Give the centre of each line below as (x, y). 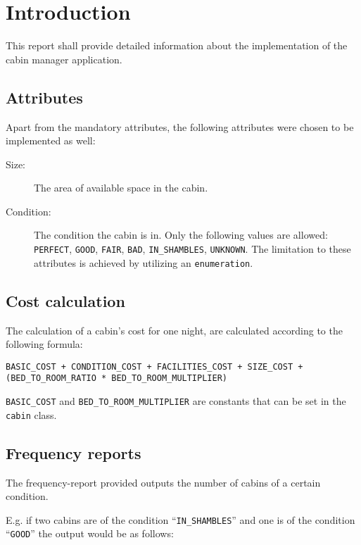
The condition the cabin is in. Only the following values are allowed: (181, 235)
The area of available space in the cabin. (121, 188)
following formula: (44, 344)
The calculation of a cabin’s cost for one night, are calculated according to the (174, 330)
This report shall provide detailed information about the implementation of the (177, 45)
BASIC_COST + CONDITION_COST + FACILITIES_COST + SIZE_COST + (154, 367)
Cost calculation (65, 300)
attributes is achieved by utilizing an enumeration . (144, 262)
